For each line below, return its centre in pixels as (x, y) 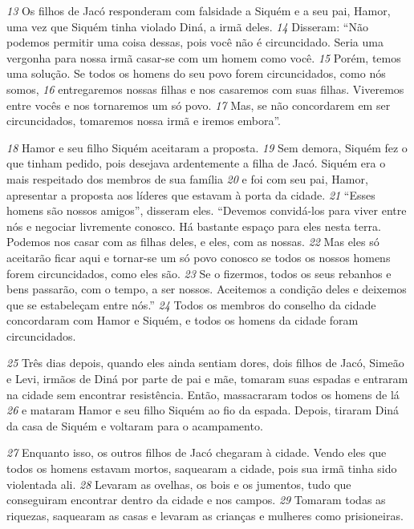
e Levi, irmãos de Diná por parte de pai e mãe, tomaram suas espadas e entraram (207, 379)
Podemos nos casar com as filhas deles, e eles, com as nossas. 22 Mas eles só (193, 242)
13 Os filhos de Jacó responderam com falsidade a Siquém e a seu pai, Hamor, (199, 10)
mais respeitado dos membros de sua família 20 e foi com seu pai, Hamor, (187, 178)
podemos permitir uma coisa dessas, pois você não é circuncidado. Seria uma (195, 42)
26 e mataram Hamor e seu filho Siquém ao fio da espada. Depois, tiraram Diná (203, 410)
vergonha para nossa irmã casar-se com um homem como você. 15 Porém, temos (204, 57)
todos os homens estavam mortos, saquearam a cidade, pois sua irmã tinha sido (202, 468)
